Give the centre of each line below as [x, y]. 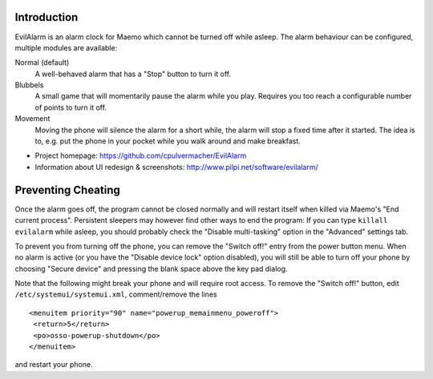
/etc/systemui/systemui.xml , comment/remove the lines [116, 294]
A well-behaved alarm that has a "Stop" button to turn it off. [133, 74]
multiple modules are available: [66, 47]
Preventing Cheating [67, 189]
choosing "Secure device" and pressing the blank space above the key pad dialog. [151, 268]
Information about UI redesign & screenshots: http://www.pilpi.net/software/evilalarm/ [176, 167]
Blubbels [29, 85]
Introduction [47, 17]
